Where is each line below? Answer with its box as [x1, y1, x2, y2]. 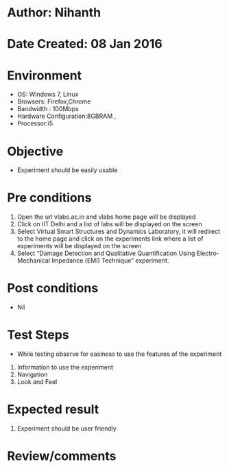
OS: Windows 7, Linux [16, 91, 79, 99]
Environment [7, 67, 82, 83]
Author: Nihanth [7, 5, 101, 21]
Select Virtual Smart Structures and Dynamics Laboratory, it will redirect [16, 228, 221, 236]
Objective [7, 143, 64, 159]
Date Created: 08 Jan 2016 [7, 36, 162, 52]
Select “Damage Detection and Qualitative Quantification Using [16, 249, 195, 258]
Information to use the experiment [16, 363, 113, 372]
